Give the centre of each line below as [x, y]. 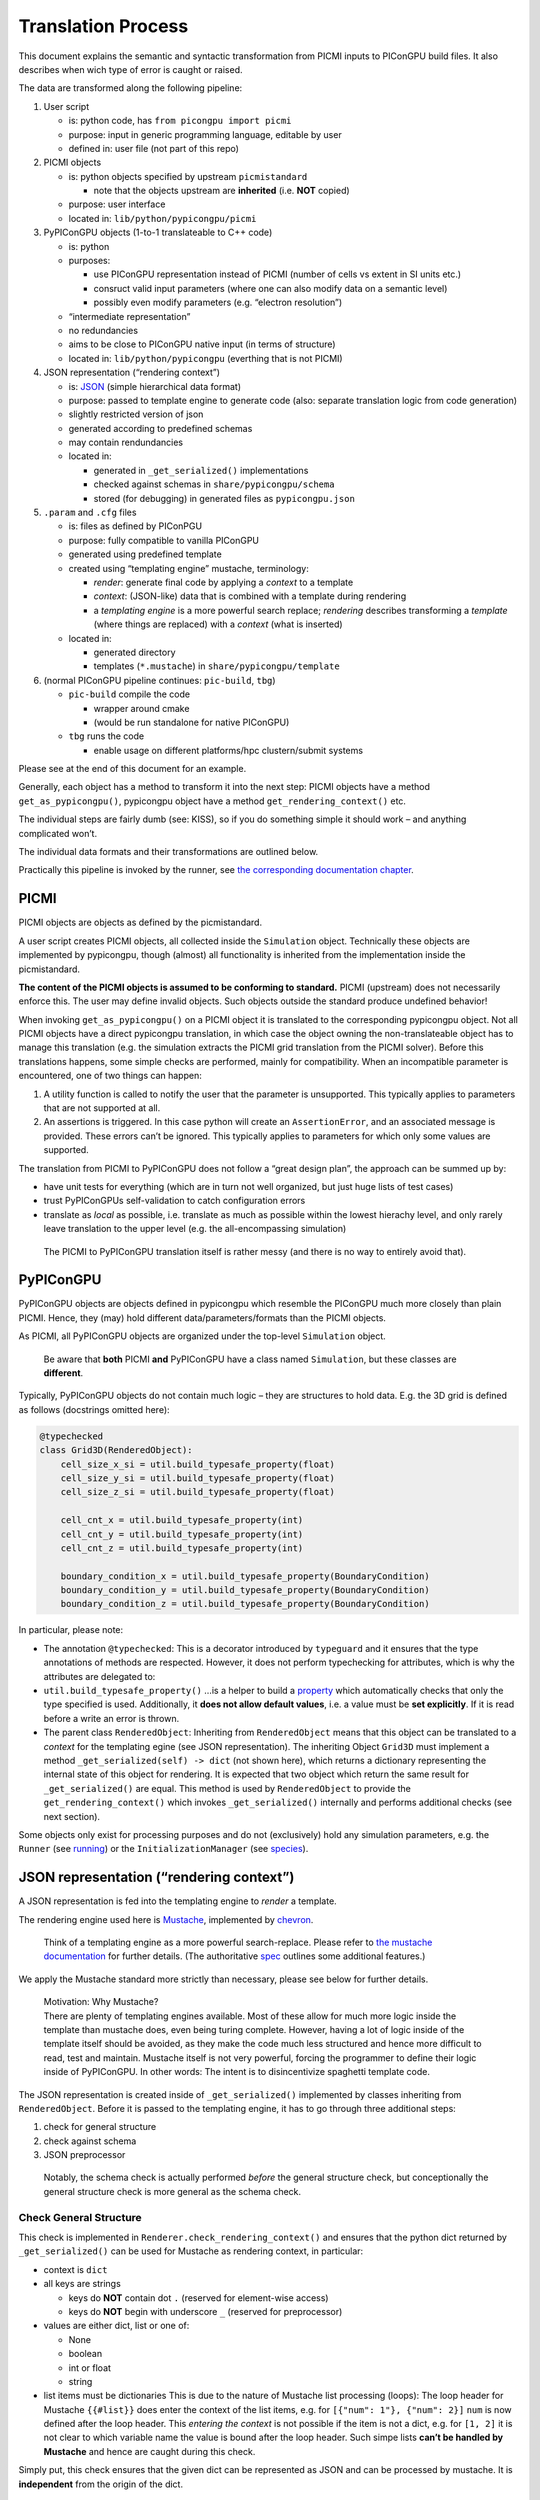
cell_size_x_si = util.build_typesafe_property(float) [197, 1464]
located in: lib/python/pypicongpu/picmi [162, 218]
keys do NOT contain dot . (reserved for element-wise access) [198, 2297]
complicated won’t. [58, 833]
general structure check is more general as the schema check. [172, 2191]
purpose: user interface [117, 204]
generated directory [134, 652]
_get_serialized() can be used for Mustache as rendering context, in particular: [191, 2251]
